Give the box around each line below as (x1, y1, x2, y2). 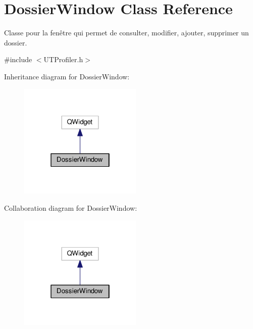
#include (4, 54, 32, 65)
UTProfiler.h (43, 54, 83, 65)
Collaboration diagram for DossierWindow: (4, 202, 137, 213)
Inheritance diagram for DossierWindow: (4, 71, 130, 81)
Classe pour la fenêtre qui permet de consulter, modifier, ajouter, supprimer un (4, 27, 249, 38)
